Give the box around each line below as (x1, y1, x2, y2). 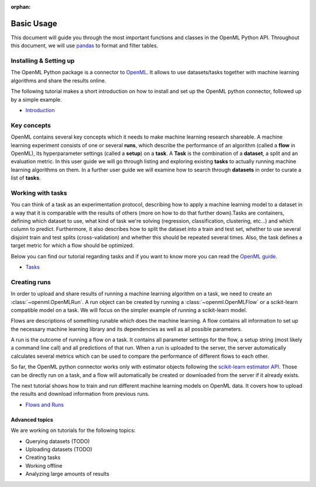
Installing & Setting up (11, 57, 75, 65)
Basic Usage (11, 18, 57, 29)
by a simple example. (11, 96, 62, 103)
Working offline (25, 462, 63, 469)
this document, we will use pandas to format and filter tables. (11, 42, 159, 49)
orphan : (11, 4, 31, 10)
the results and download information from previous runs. (11, 391, 150, 398)
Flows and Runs (25, 401, 64, 408)
